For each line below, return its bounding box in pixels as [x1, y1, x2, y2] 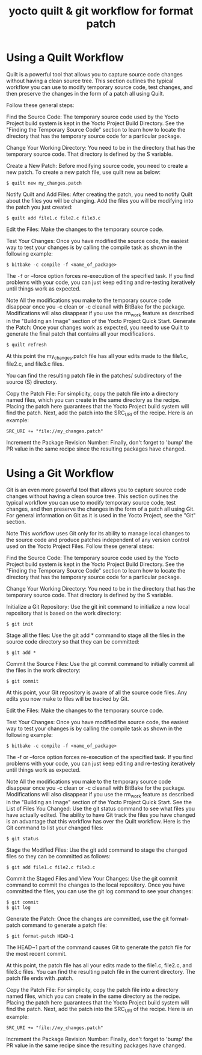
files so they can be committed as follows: [6, 853, 111, 860]
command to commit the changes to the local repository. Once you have [6, 881, 185, 888]
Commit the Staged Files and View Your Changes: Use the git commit [6, 875, 178, 882]
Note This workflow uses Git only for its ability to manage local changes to [6, 530, 191, 537]
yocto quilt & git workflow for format [8, 4, 194, 18]
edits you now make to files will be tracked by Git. [6, 695, 129, 703]
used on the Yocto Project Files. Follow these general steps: [6, 543, 155, 550]
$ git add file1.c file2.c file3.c [6, 864, 96, 870]
